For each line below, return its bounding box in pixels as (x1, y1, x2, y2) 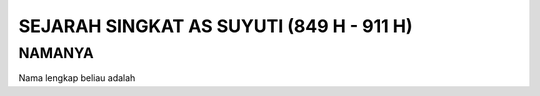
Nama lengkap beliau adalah (18, 72, 136, 84)
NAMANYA (18, 44, 94, 62)
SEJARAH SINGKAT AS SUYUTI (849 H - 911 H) (18, 15, 413, 37)
